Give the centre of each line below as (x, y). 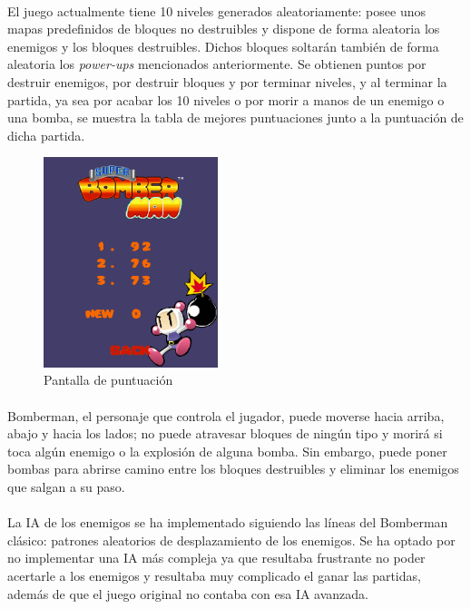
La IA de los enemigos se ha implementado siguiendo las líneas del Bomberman (228, 522)
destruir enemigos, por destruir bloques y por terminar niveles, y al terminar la (227, 81)
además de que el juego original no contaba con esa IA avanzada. (188, 593)
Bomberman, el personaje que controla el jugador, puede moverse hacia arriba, (226, 415)
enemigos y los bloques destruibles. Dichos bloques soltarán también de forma (223, 46)
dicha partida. (46, 135)
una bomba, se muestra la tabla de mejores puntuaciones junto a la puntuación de (235, 118)
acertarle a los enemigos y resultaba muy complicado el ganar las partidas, (214, 575)
